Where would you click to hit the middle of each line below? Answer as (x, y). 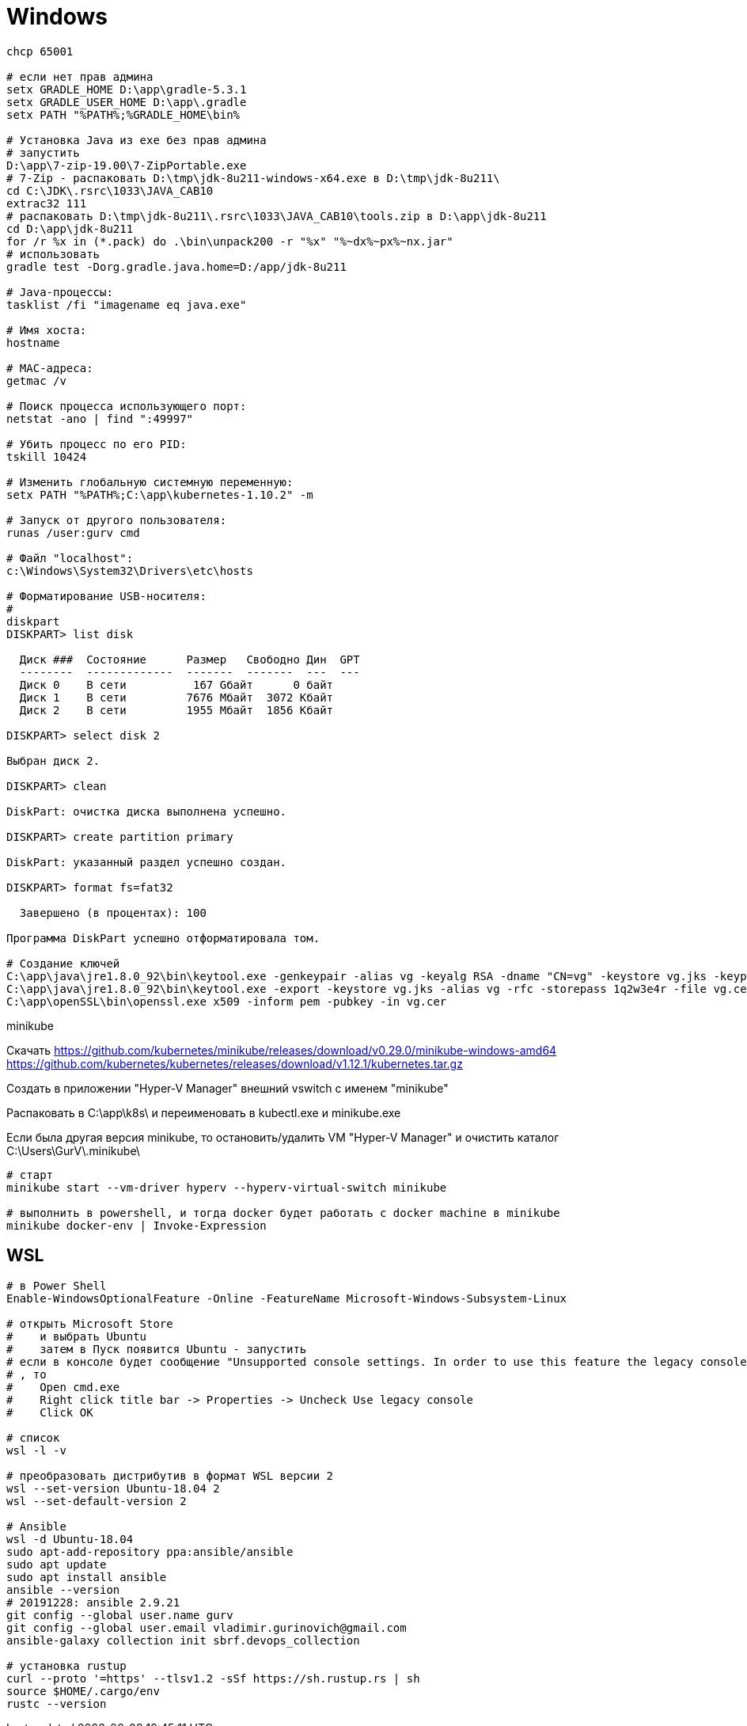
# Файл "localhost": (70, 558)
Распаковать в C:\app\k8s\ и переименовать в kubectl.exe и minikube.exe (204, 1112)
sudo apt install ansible (87, 1577)
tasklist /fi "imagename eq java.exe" (127, 304)
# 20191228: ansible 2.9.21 (93, 1602)
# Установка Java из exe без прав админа (137, 140)
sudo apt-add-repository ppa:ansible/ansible (150, 1551)
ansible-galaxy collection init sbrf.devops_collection (183, 1640)
